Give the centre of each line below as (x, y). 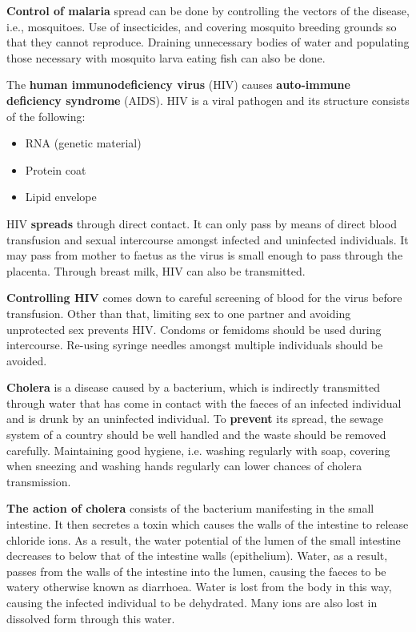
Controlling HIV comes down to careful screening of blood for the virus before (204, 298)
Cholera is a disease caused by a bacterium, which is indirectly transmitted (193, 387)
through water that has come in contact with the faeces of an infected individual (204, 403)
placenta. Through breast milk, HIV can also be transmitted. (156, 270)
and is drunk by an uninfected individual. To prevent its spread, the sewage (195, 419)
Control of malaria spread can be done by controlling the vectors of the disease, (208, 10)
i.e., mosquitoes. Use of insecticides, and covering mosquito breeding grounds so (202, 26)
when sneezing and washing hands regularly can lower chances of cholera (184, 466)
